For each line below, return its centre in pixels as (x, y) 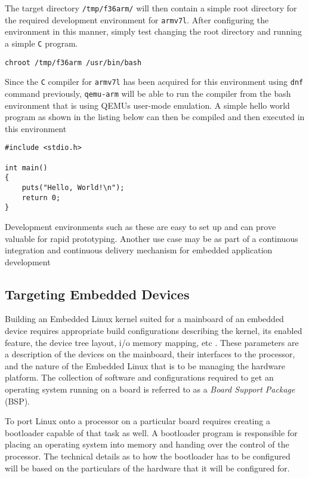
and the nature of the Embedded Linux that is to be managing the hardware (145, 365)
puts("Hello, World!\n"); (73, 187)
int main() (26, 168)
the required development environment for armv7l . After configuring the (137, 19)
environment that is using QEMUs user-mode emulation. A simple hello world (147, 105)
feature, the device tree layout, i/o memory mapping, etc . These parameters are (152, 342)
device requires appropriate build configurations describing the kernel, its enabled (154, 331)
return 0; (41, 197)
